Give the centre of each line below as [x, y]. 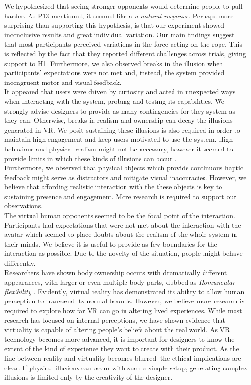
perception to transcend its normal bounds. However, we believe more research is [125, 301]
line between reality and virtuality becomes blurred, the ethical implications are [123, 358]
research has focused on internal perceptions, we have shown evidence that [115, 320]
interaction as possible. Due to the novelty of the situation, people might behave [124, 253]
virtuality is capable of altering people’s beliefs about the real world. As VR [117, 329]
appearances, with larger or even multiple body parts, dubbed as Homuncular [120, 282]
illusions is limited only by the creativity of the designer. [88, 377]
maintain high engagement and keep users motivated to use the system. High [119, 139]
